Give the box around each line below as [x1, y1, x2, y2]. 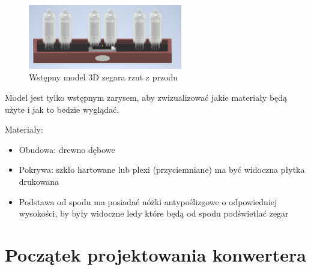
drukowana [19, 175, 59, 187]
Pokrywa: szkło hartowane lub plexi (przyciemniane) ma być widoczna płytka [19, 163, 305, 176]
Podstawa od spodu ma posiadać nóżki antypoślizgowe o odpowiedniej [19, 195, 277, 208]
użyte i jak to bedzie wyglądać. [5, 103, 119, 115]
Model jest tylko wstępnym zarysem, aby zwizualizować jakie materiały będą [5, 91, 288, 103]
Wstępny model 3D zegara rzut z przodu [29, 71, 178, 83]
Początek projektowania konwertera [5, 242, 306, 266]
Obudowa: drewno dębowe [19, 143, 115, 155]
